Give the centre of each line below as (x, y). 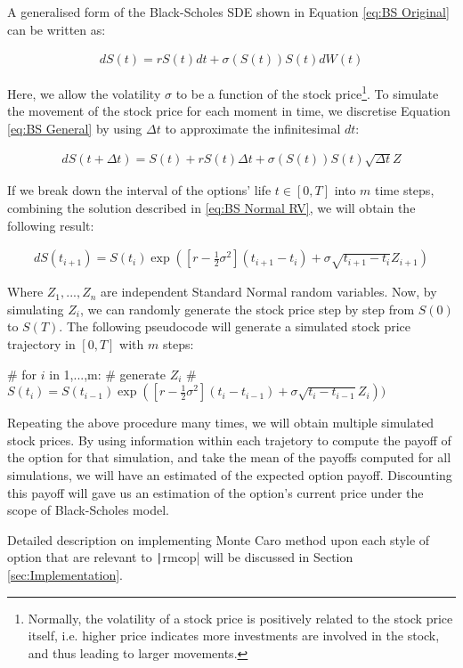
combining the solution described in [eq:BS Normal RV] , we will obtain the (211, 208)
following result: (51, 225)
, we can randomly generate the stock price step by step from (247, 309)
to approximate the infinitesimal (253, 129)
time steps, (405, 190)
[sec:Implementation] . (65, 575)
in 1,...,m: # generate (107, 374)
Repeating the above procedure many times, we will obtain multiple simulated (221, 423)
